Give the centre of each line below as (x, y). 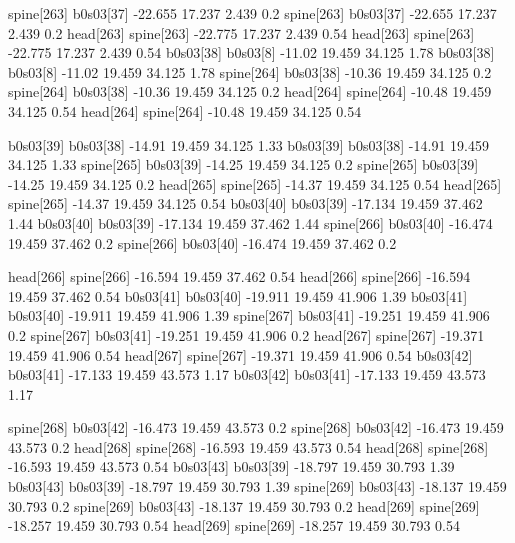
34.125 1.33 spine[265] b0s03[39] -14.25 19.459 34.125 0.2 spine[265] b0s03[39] (243, 164)
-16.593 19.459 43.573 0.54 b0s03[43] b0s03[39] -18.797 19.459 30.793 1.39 (231, 466)
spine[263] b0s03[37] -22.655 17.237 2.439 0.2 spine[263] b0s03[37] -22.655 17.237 (252, 13)
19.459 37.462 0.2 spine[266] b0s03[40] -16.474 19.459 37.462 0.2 (202, 242)
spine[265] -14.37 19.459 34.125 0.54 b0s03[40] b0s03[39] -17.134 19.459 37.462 (245, 203)
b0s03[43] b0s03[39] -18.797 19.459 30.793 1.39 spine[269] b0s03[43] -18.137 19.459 (257, 486)
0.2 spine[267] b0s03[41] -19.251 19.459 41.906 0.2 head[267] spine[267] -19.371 (246, 334)
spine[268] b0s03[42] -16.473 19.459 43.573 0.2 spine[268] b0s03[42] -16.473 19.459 (256, 427)
